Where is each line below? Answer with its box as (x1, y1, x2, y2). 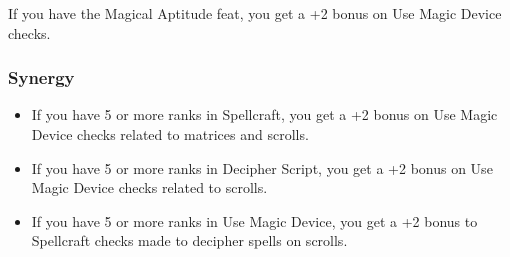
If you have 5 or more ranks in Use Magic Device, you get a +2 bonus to (31, 210, 478, 231)
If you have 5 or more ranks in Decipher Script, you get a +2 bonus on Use (31, 157, 493, 178)
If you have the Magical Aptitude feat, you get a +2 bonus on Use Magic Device (8, 3, 502, 23)
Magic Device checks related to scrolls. (31, 177, 268, 198)
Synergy (8, 65, 75, 90)
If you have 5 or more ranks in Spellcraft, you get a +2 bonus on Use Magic (31, 104, 498, 125)
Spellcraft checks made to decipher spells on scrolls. (31, 230, 348, 251)
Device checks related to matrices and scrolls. (31, 124, 309, 144)
